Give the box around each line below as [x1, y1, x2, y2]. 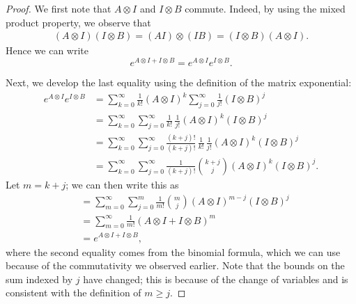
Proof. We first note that [6, 1, 111, 15]
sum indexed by [6, 271, 73, 286]
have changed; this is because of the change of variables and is [83, 271, 348, 286]
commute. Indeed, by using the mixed [185, 1, 346, 15]
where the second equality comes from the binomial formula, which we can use [6, 244, 341, 259]
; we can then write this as [65, 177, 179, 192]
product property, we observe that [6, 15, 151, 29]
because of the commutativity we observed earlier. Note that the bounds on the [6, 258, 345, 273]
